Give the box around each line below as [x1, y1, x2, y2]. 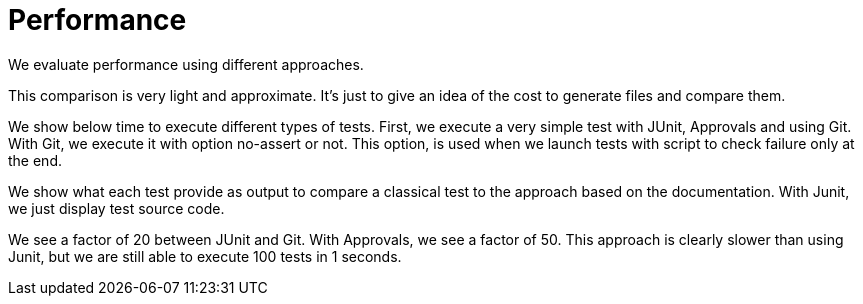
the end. [8, 151, 62, 169]
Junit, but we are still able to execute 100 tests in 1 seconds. [8, 247, 402, 265]
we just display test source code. [8, 199, 225, 217]
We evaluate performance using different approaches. [8, 55, 364, 73]
